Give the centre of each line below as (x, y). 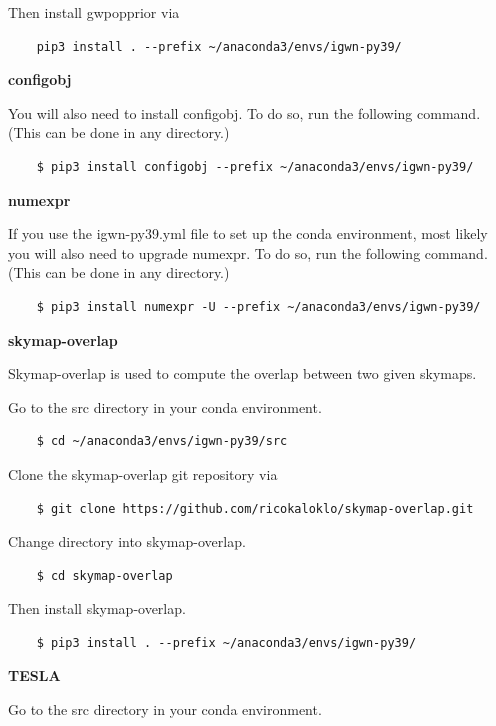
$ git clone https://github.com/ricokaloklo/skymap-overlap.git (255, 508)
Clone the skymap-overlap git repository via (143, 473)
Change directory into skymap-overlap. (127, 541)
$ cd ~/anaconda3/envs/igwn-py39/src (162, 441)
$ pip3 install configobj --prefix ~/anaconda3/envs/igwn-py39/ (255, 166)
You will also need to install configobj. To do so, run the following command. (244, 112)
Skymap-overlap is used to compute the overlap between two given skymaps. (242, 373)
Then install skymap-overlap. (97, 608)
